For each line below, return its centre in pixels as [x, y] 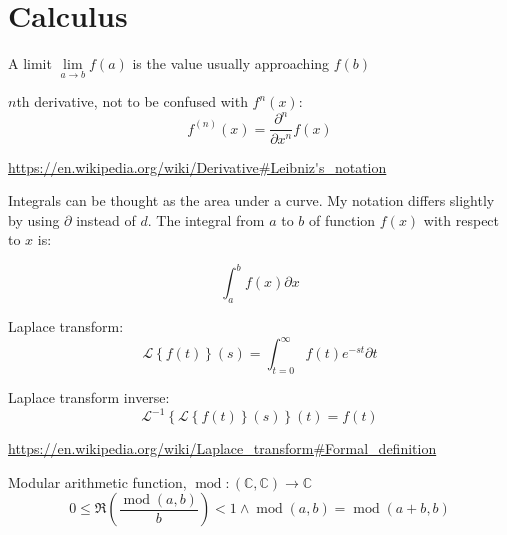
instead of [106, 219]
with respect [461, 219]
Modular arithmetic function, [97, 481]
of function [342, 219]
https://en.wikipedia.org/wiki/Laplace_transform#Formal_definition [222, 448]
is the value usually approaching [231, 63]
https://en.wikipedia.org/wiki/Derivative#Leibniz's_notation [197, 166]
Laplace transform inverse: [89, 397]
